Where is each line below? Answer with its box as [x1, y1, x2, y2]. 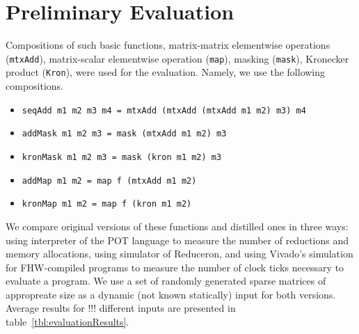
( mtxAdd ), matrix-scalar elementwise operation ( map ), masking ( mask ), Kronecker [6, 51, 349, 65]
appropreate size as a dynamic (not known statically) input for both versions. [6, 287, 336, 301]
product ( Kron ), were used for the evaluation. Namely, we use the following [6, 65, 326, 79]
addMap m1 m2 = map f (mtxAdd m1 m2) [22, 175, 197, 186]
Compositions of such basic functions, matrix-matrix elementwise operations [6, 38, 330, 52]
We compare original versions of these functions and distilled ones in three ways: [6, 218, 349, 233]
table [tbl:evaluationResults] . [6, 315, 129, 329]
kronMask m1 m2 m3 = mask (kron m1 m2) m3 [22, 152, 222, 162]
